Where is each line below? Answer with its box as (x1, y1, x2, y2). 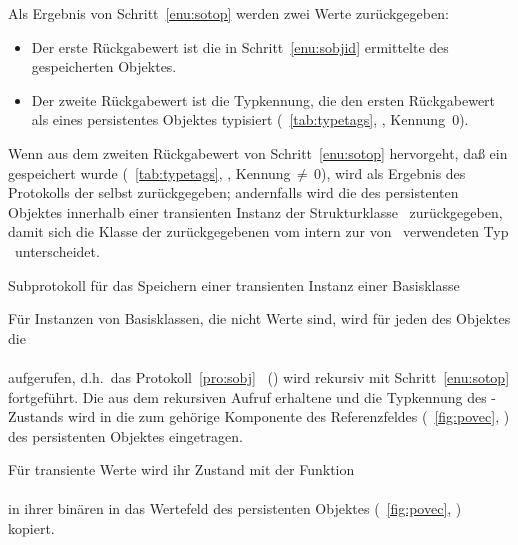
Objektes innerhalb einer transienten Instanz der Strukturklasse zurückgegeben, (8, 201, 503, 222)
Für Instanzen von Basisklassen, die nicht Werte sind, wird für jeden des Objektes (8, 308, 511, 329)
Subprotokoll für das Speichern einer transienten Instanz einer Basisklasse (8, 274, 460, 295)
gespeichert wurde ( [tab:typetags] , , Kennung (8, 162, 291, 183)
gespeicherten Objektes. (31, 56, 177, 77)
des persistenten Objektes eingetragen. (8, 425, 243, 446)
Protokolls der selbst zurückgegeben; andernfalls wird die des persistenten (8, 182, 459, 203)
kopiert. (8, 518, 55, 539)
